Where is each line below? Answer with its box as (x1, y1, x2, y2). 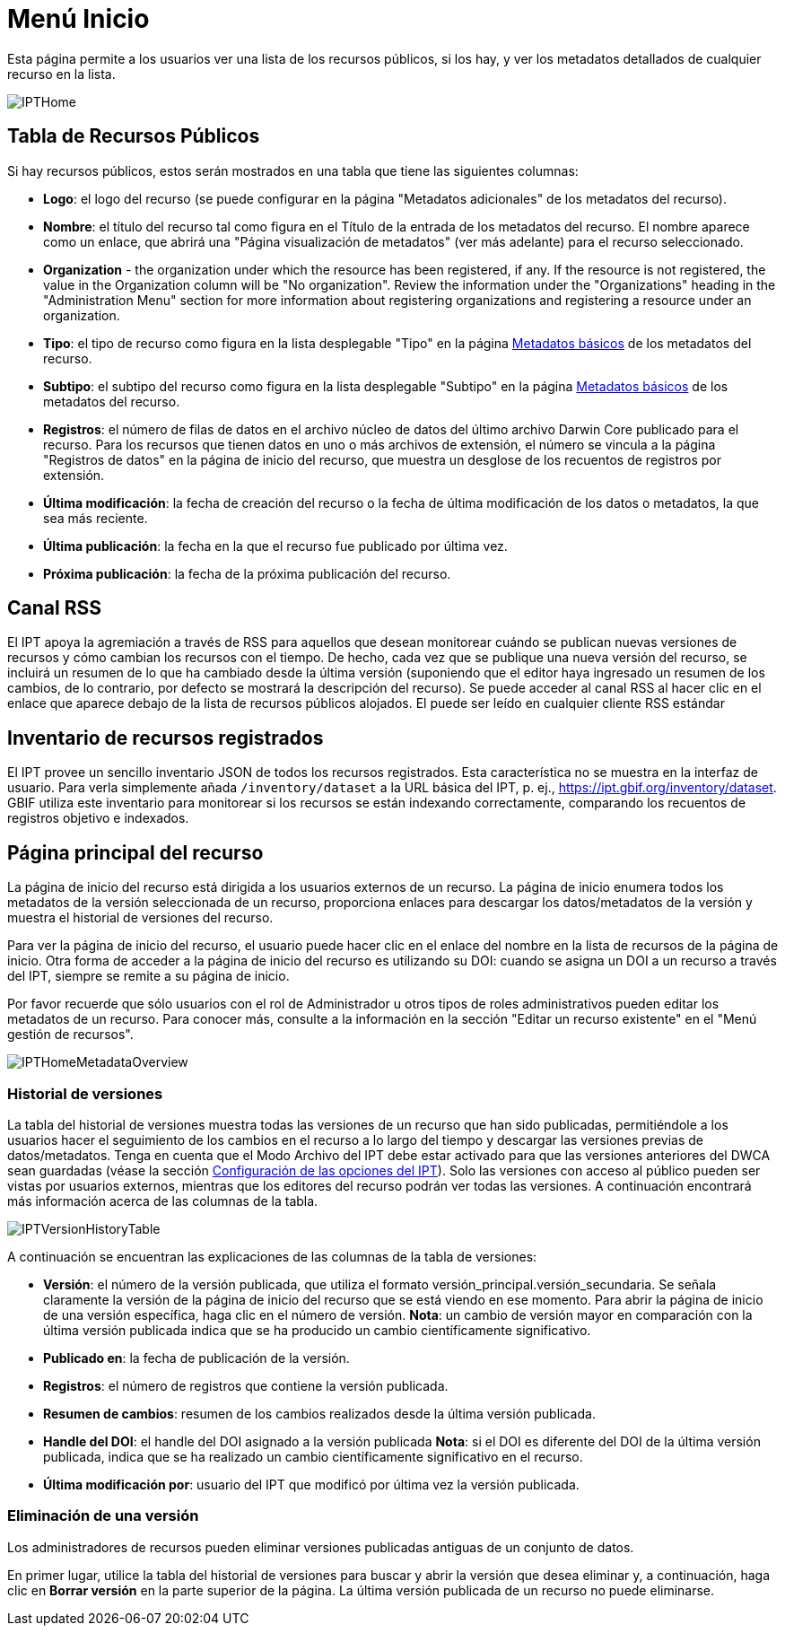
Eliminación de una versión (7, 1506, 199, 1525)
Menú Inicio (7, 4, 150, 34)
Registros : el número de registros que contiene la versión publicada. (43, 1377, 449, 1393)
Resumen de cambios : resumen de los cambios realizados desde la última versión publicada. (43, 1405, 596, 1421)
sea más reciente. (43, 510, 148, 526)
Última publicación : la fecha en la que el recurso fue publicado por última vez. (43, 537, 508, 554)
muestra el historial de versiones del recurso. (7, 910, 274, 926)
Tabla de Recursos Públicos (7, 125, 260, 148)
